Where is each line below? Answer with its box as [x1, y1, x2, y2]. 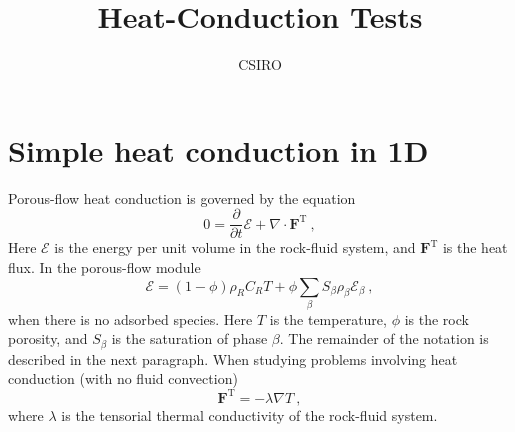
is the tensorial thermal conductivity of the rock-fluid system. [61, 404, 438, 425]
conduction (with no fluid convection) [8, 368, 238, 389]
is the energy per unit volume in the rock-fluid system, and [54, 237, 416, 258]
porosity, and [8, 328, 88, 349]
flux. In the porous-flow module [8, 256, 201, 277]
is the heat [442, 237, 508, 258]
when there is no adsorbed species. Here [8, 308, 253, 329]
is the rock [404, 308, 469, 329]
